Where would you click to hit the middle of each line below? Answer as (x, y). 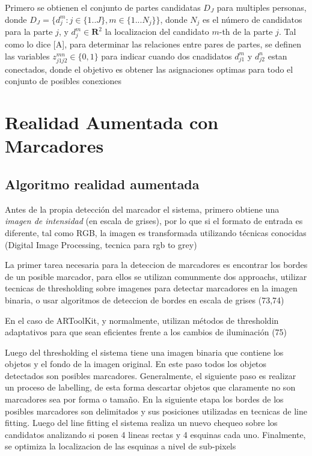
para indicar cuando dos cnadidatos (167, 56)
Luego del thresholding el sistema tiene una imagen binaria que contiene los (144, 352)
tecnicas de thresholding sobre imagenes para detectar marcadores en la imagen (151, 288)
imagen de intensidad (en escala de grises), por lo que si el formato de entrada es (154, 221)
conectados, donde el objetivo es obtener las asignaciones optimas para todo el (149, 69)
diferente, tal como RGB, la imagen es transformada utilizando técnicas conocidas (156, 232)
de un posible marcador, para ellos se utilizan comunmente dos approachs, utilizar (156, 276)
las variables (27, 56)
